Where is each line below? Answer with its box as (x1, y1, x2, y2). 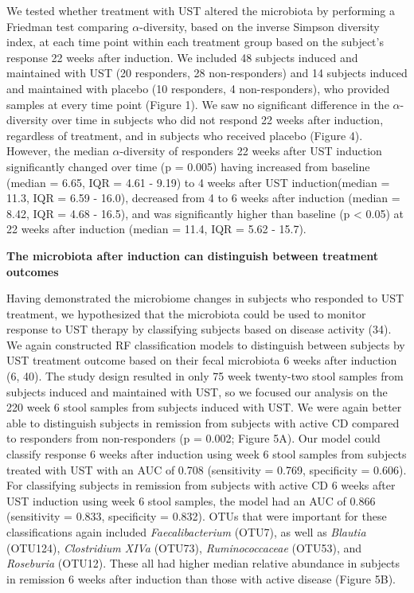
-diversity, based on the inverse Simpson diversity (139, 18, 380, 34)
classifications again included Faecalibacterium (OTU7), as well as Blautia (6, 524, 366, 540)
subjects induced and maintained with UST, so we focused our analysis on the (6, 383, 388, 400)
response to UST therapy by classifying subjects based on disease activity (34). (6, 321, 392, 337)
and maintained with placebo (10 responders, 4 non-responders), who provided (6, 80, 390, 96)
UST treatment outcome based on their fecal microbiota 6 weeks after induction (6, 352, 397, 369)
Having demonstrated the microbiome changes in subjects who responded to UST (6, 290, 404, 306)
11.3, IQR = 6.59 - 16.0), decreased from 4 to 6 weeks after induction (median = (6, 189, 400, 206)
